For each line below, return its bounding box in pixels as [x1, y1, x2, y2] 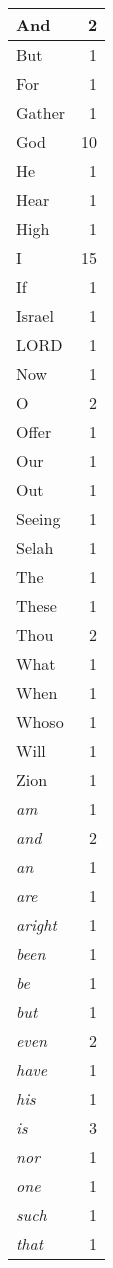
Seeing [16, 507, 61, 530]
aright [16, 913, 57, 936]
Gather [16, 101, 66, 124]
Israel [16, 304, 54, 327]
